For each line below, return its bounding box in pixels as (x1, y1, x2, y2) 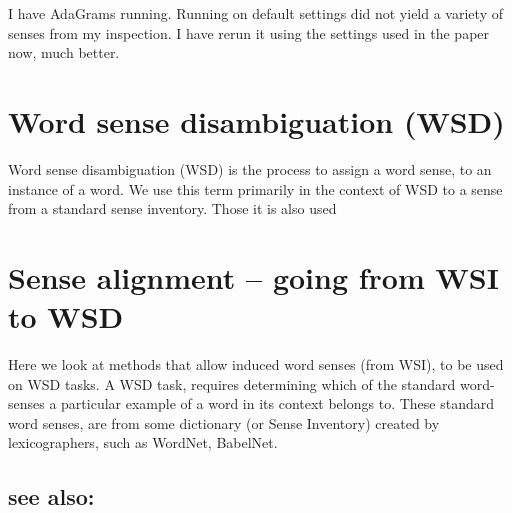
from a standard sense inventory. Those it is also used (8, 198, 337, 219)
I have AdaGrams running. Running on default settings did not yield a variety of (8, 3, 503, 23)
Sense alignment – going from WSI (8, 256, 499, 297)
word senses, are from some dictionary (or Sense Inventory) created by (8, 412, 440, 433)
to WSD (8, 296, 124, 337)
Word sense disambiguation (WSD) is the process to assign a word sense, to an (8, 158, 492, 179)
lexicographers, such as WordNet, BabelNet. (8, 432, 278, 453)
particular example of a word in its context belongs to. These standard (61, 393, 494, 414)
